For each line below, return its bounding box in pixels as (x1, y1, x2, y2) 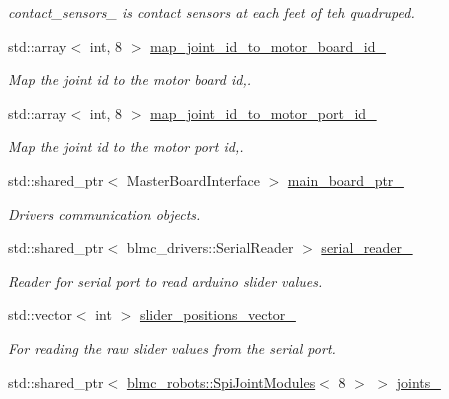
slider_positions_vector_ (139, 304, 296, 325)
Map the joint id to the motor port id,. (8, 136, 244, 157)
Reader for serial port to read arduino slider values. (8, 270, 323, 291)
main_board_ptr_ (287, 169, 404, 190)
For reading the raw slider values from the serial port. (8, 337, 336, 358)
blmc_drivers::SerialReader (126, 237, 294, 258)
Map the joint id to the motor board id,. (8, 69, 251, 90)
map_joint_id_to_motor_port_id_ (150, 102, 377, 123)
